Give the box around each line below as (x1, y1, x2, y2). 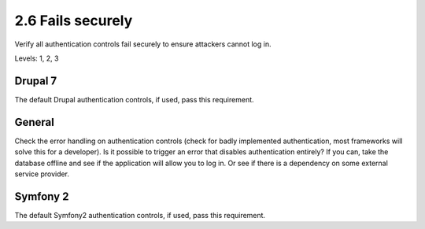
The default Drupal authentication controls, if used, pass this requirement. (14, 94, 255, 104)
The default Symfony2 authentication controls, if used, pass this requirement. (14, 210, 266, 220)
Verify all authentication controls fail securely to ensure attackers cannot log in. (14, 39, 272, 49)
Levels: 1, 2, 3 (14, 54, 59, 63)
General (14, 115, 55, 129)
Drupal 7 (14, 74, 57, 87)
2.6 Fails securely (14, 12, 133, 29)
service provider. (14, 169, 70, 179)
